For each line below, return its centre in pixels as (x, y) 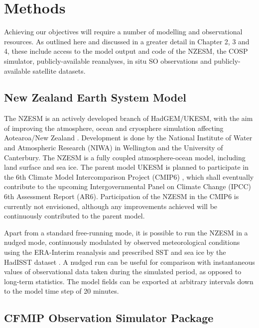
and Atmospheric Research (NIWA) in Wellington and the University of (114, 148)
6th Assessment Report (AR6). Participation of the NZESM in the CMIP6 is (122, 196)
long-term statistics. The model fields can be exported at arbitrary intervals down (129, 281)
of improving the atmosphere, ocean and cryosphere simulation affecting (114, 128)
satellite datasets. (59, 70)
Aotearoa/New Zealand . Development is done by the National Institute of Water (128, 138)
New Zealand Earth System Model (95, 97)
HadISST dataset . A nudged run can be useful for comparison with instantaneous (129, 262)
